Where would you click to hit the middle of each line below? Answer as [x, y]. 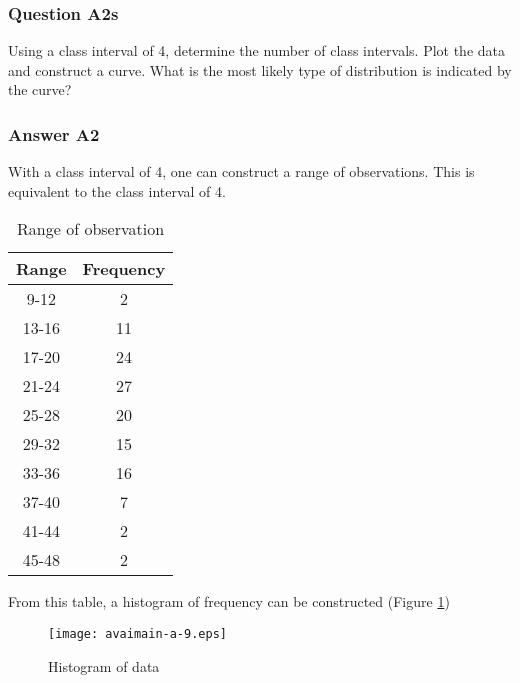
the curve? [40, 89]
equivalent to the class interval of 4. [117, 190]
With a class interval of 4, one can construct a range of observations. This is [241, 171]
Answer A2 [54, 133]
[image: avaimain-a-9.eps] [137, 634]
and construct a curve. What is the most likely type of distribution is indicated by [260, 69]
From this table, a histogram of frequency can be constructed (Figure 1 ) [229, 601]
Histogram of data [104, 665]
